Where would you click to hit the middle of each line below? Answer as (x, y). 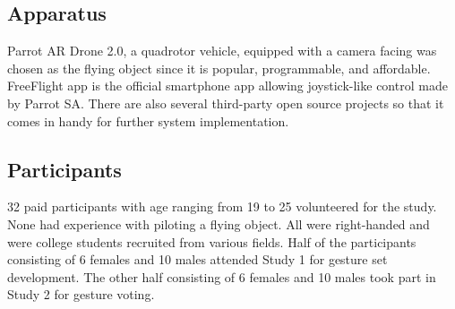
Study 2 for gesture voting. (81, 294)
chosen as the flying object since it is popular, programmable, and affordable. (219, 68)
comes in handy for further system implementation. (148, 120)
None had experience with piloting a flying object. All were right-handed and (219, 223)
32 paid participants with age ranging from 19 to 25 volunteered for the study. (222, 206)
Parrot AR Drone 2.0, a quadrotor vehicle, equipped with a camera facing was (222, 51)
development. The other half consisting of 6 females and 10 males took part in (222, 276)
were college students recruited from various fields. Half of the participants (212, 241)
